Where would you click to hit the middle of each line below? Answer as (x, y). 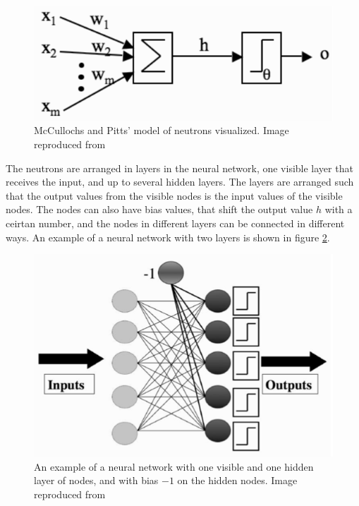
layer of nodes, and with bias (96, 480)
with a (339, 209)
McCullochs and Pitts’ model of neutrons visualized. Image (162, 130)
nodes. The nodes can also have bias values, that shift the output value (159, 209)
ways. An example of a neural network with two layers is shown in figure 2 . (168, 237)
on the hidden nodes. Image (237, 480)
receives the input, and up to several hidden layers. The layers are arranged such (180, 182)
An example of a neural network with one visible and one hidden (174, 466)
